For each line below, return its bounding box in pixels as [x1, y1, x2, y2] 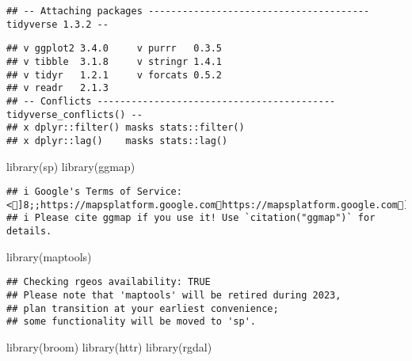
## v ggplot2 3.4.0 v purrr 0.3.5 [6, 43, 223, 55]
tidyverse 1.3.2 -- [6, 18, 109, 30]
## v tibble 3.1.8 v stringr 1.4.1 [6, 55, 223, 67]
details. [6, 226, 52, 237]
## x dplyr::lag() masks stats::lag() [6, 135, 228, 146]
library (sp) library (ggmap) [6, 158, 135, 174]
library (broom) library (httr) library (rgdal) [6, 339, 212, 355]
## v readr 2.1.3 [6, 82, 109, 94]
